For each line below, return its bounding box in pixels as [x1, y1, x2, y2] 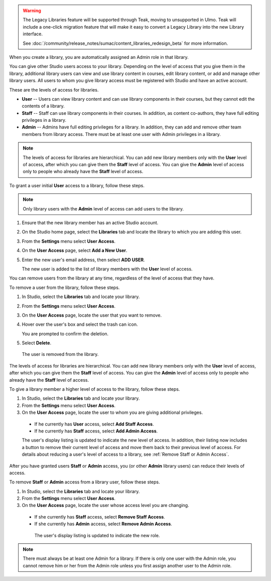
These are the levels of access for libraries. [9, 87, 99, 93]
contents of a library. [22, 103, 65, 109]
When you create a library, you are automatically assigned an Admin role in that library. [9, 54, 189, 60]
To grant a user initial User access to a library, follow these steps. [9, 182, 145, 188]
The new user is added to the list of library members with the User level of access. [22, 266, 193, 272]
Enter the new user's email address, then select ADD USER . [22, 257, 145, 263]
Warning [23, 8, 41, 14]
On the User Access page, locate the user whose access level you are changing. [22, 502, 189, 509]
